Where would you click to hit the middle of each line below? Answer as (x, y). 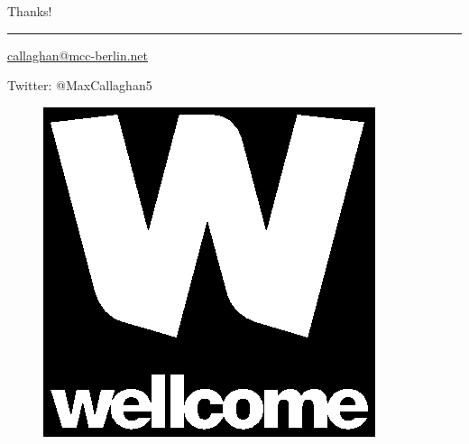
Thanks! (30, 11)
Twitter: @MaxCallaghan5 (80, 85)
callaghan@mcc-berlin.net (78, 55)
